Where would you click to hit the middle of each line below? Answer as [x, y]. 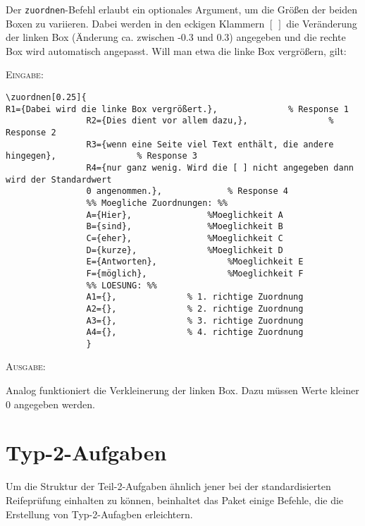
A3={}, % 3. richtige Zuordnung [195, 320]
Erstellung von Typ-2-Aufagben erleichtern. [99, 514]
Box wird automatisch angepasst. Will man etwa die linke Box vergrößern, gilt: [176, 50]
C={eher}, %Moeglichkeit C [185, 238]
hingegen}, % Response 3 [102, 156]
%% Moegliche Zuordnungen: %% [157, 203]
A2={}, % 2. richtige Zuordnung [195, 308]
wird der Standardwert [59, 179]
